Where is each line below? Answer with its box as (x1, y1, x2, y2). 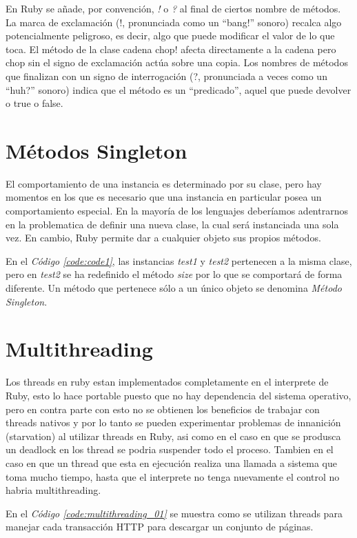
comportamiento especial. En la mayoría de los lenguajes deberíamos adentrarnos (6, 203, 348, 218)
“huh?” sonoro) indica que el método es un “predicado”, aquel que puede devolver (6, 82, 351, 97)
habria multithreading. (6, 483, 101, 497)
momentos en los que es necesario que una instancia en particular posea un (6, 190, 322, 204)
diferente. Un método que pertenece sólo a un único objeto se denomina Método (6, 281, 342, 295)
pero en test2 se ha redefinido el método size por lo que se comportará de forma (6, 267, 343, 281)
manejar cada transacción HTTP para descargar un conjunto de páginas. (6, 519, 314, 534)
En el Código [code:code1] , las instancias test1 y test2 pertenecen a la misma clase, (6, 253, 352, 268)
